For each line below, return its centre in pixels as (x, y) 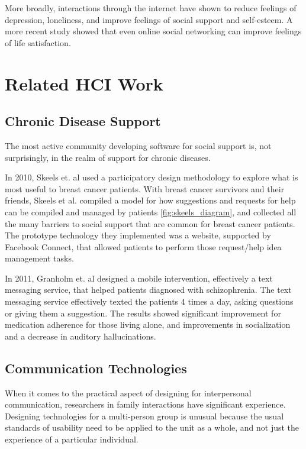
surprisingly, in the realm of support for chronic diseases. (108, 157)
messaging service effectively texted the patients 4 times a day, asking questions (149, 301)
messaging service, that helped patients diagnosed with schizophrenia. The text (148, 290)
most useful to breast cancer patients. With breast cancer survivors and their (145, 188)
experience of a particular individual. (72, 439)
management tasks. (39, 258)
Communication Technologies (96, 368)
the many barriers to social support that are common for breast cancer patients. (150, 223)
